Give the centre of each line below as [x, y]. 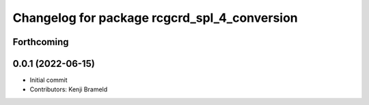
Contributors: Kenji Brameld [69, 89]
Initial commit [49, 80]
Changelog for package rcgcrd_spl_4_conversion [155, 18]
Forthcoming [41, 42]
